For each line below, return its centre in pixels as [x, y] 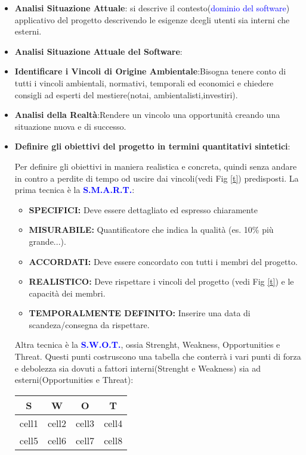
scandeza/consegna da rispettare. [89, 324]
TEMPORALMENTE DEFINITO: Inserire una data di [140, 313]
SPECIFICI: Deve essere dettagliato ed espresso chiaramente [143, 209]
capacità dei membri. [67, 293]
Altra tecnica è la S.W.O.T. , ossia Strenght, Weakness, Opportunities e [147, 345]
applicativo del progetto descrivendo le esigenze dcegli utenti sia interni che [152, 19]
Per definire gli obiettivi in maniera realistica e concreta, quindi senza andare [156, 166]
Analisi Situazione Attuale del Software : [98, 51]
